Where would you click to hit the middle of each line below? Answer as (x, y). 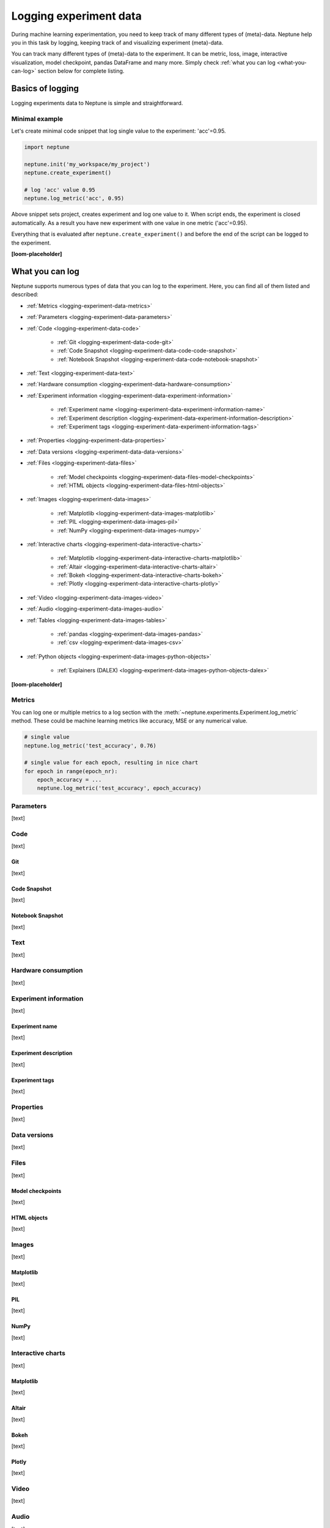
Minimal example (37, 119)
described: (25, 295)
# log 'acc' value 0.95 (60, 190)
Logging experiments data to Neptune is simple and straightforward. (97, 103)
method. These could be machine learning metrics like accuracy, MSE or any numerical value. (129, 721)
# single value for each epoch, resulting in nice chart (111, 763)
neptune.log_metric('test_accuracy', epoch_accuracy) (119, 788)
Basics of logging (45, 88)
